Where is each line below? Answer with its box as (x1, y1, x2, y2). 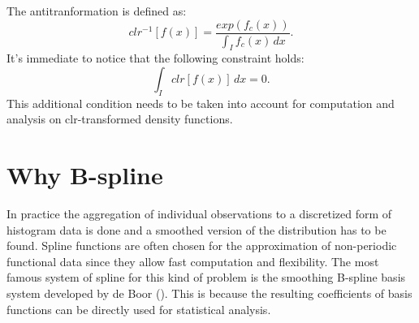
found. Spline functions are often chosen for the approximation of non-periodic (6, 237, 397, 254)
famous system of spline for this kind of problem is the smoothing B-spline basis (6, 269, 406, 286)
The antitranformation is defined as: (6, 2, 187, 19)
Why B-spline (6, 158, 163, 192)
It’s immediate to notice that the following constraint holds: (6, 50, 305, 67)
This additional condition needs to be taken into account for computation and (6, 94, 395, 111)
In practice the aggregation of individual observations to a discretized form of (6, 205, 392, 222)
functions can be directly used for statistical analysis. (6, 300, 271, 317)
